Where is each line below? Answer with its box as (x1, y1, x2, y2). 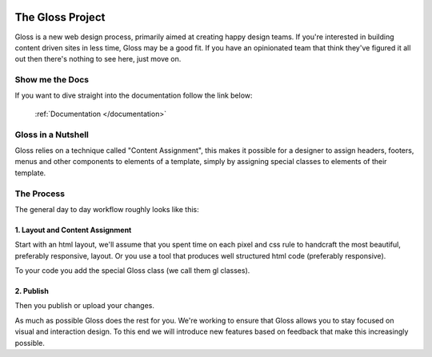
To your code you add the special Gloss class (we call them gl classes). (14, 266, 250, 275)
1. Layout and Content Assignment (14, 225, 132, 235)
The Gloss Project (14, 10, 106, 24)
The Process (14, 188, 66, 199)
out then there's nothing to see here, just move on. (14, 54, 182, 64)
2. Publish (14, 287, 50, 296)
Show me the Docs (14, 74, 90, 86)
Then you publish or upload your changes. (14, 301, 155, 311)
